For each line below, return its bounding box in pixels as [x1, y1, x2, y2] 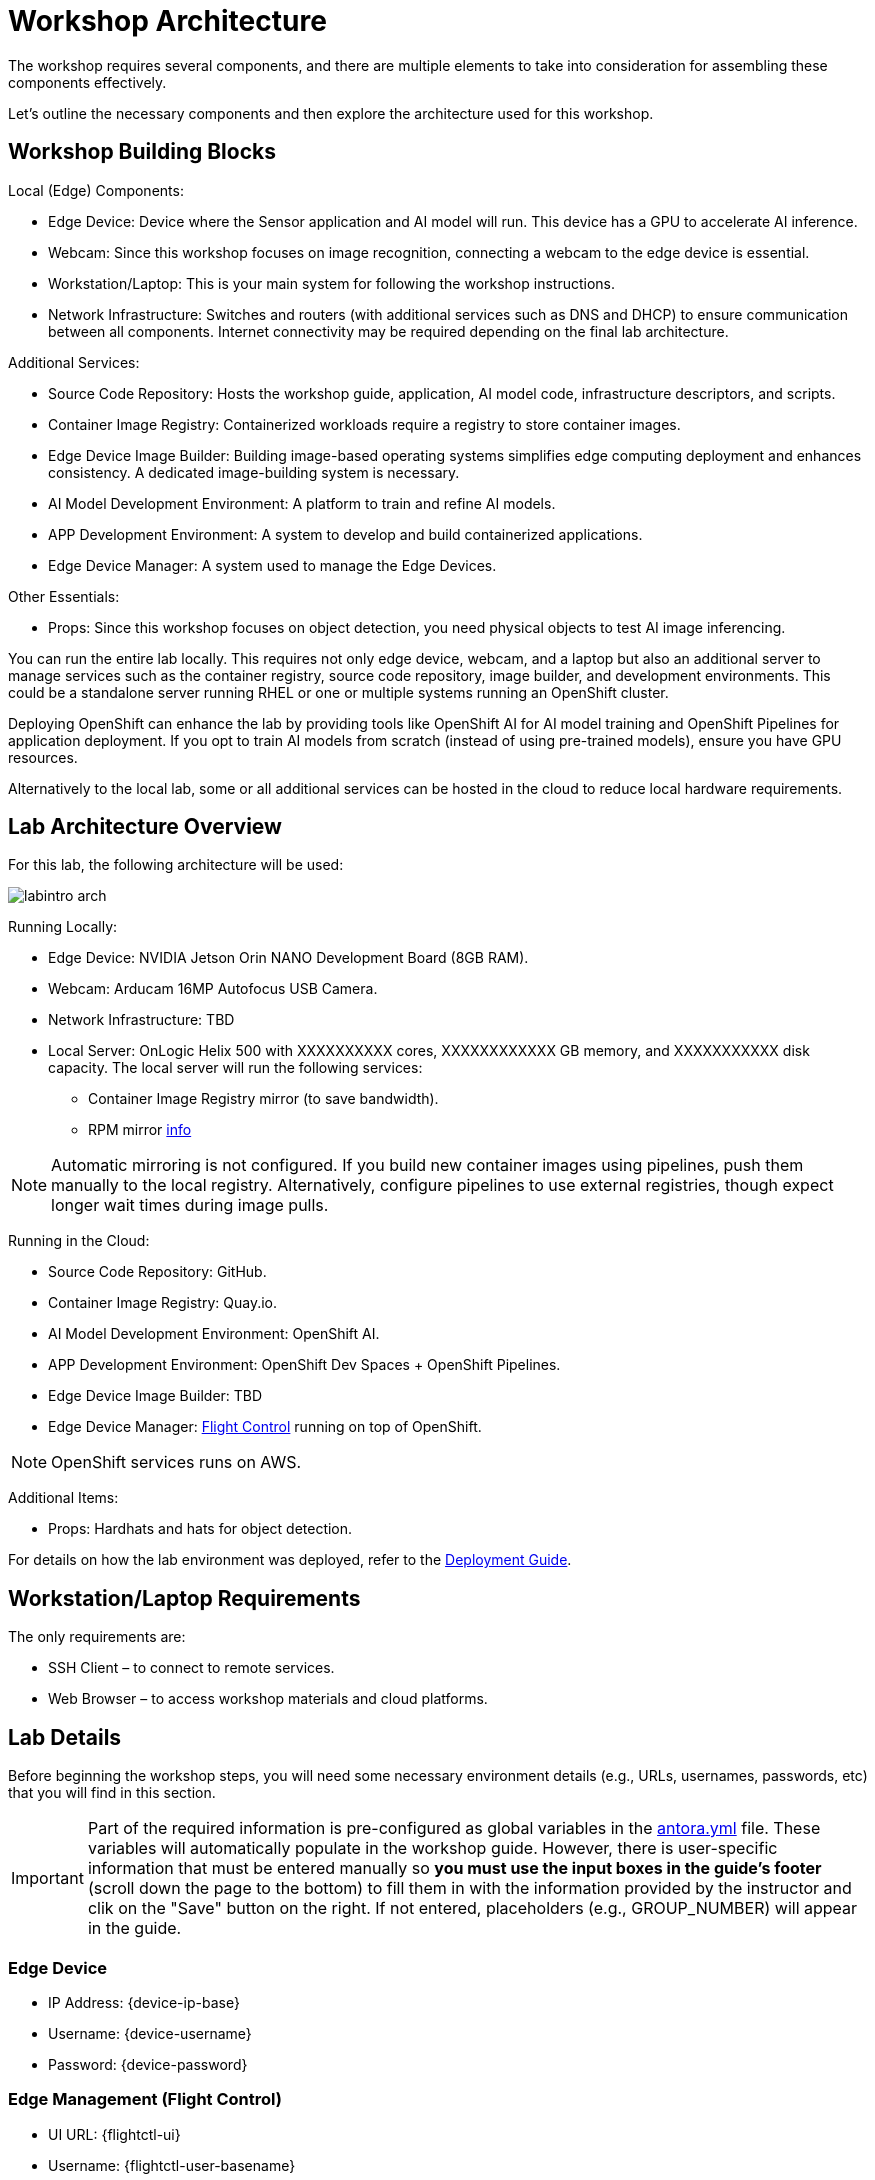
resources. [8, 748, 78, 766]
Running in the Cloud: [8, 1232, 150, 1250]
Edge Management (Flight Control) [8, 2089, 282, 2110]
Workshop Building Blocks [8, 139, 276, 165]
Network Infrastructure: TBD [48, 1011, 235, 1029]
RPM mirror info [88, 1121, 192, 1139]
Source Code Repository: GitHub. [48, 1263, 267, 1281]
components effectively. [8, 73, 167, 91]
